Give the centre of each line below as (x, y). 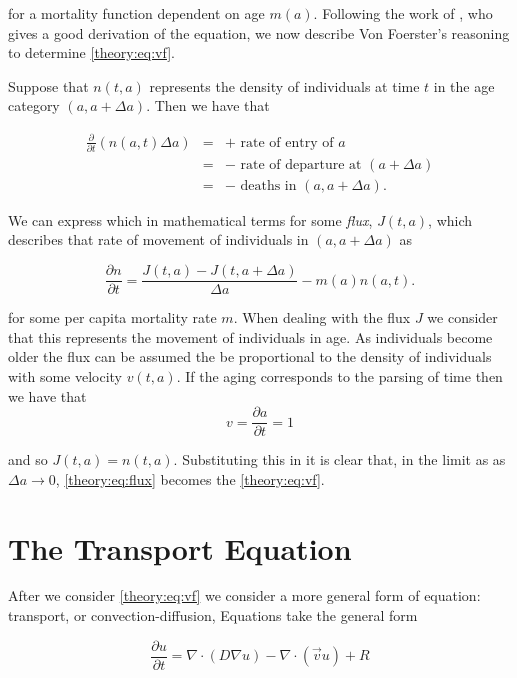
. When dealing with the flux (322, 317)
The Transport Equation (180, 547)
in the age (464, 85)
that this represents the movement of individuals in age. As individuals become (250, 336)
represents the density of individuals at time (284, 85)
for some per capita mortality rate (112, 317)
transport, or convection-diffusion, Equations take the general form (213, 615)
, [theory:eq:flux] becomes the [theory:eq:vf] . (190, 478)
